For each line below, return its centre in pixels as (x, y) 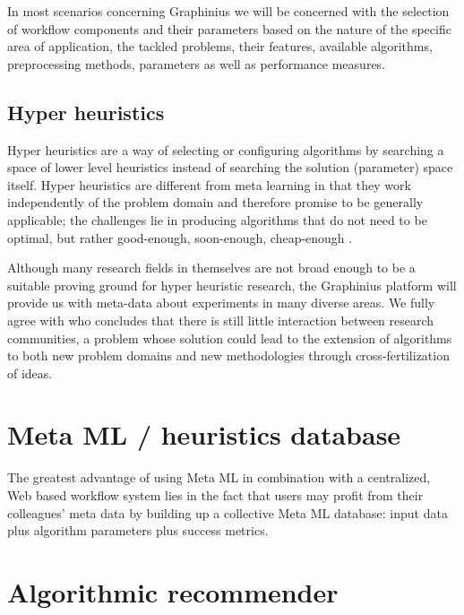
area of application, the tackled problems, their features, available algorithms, (220, 46)
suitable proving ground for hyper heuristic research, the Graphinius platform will (232, 285)
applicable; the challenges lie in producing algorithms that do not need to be (217, 219)
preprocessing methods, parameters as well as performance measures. (197, 63)
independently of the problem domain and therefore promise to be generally (215, 202)
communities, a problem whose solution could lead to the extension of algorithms (230, 338)
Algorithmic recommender (173, 591)
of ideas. (30, 372)
